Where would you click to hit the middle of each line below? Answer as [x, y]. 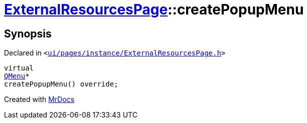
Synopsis [28, 33]
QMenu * [17, 76]
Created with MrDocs [39, 99]
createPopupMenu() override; [61, 84]
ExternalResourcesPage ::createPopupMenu [154, 9]
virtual [19, 68]
